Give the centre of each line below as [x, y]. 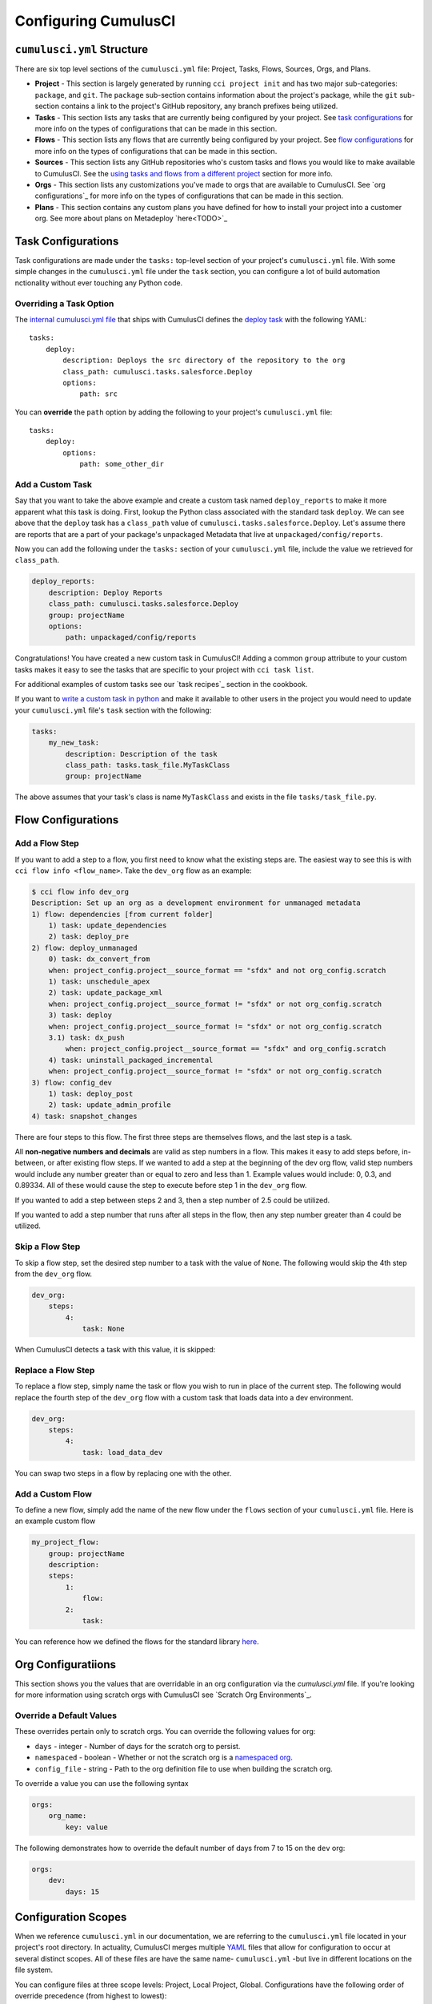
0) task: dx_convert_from [99, 959]
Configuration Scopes [71, 1917]
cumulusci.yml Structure [82, 49]
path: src [99, 394]
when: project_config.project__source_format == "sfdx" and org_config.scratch [226, 1049]
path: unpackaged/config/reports [131, 638]
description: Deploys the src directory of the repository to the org [204, 360]
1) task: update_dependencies [108, 925]
